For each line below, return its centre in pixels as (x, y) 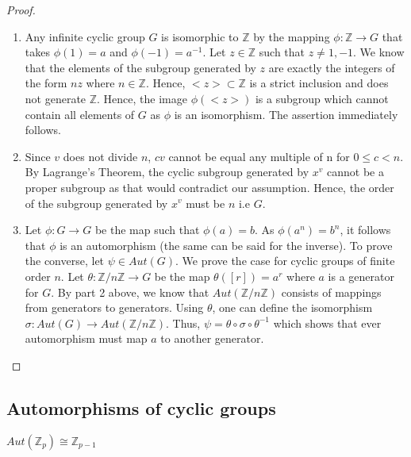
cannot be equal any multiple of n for (259, 156)
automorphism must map (86, 338)
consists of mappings (331, 292)
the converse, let (65, 261)
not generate (56, 98)
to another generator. (212, 338)
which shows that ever (327, 323)
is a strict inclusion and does (319, 83)
